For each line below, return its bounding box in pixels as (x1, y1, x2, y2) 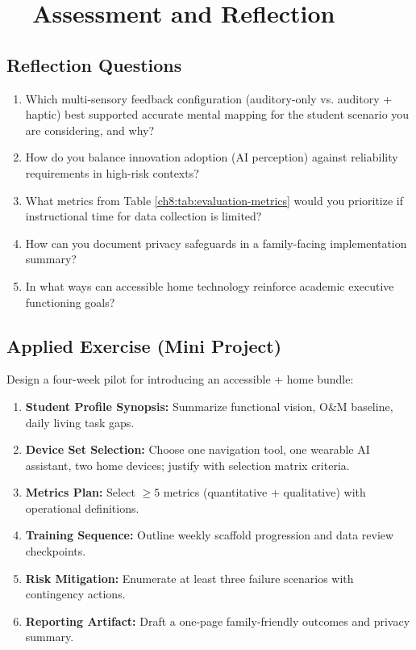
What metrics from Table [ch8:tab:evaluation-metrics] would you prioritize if (25, 191, 404, 208)
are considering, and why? (25, 121, 155, 138)
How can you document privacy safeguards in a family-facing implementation (25, 234, 407, 251)
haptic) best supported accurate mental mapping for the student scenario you (25, 106, 410, 123)
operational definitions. (25, 499, 139, 516)
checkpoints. (25, 543, 86, 560)
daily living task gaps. (25, 413, 135, 430)
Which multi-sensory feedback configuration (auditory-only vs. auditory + (25, 90, 393, 107)
